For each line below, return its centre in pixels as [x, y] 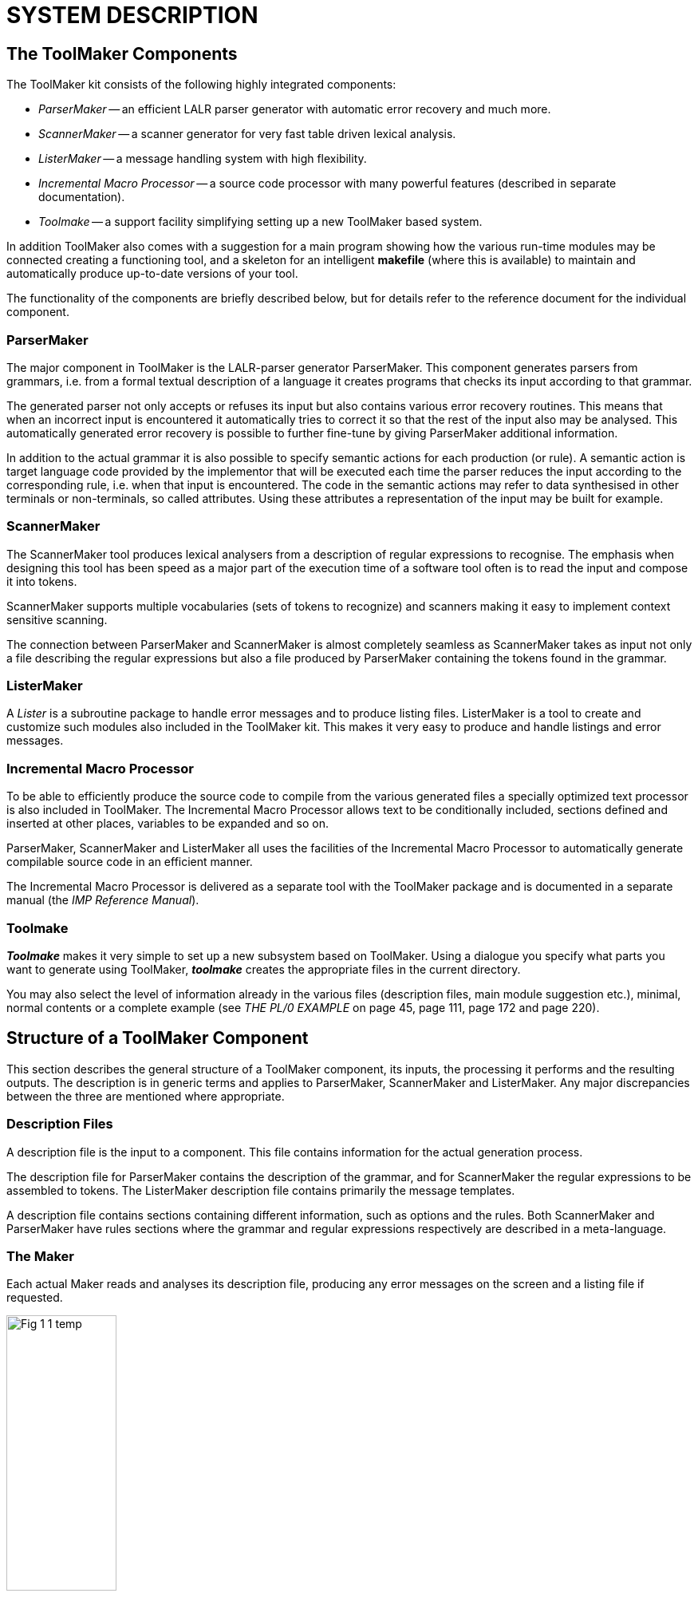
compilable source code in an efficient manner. [130, 862]
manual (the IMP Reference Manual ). [103, 900]
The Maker [40, 1256]
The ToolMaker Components [122, 53]
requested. [35, 1298]
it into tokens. [42, 581]
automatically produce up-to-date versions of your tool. [152, 274]
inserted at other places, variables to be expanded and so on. [168, 824]
